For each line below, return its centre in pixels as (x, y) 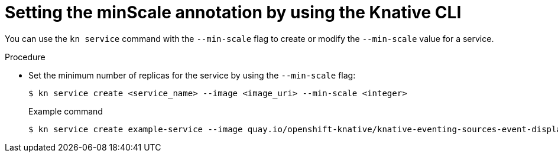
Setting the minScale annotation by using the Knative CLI (233, 12)
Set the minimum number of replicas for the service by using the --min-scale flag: (192, 75)
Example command (66, 111)
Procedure (25, 57)
